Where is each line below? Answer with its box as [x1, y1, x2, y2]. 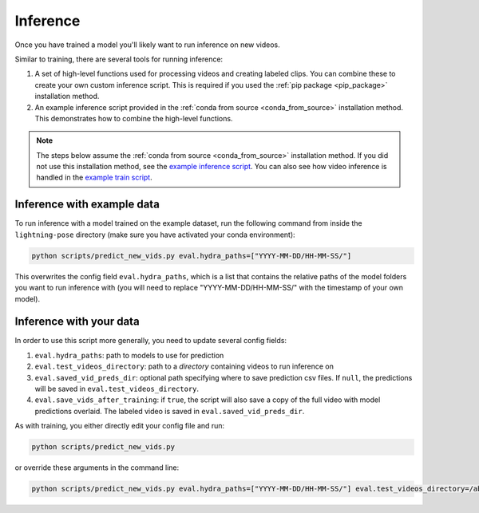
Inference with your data [14, 315, 140, 329]
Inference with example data [14, 198, 160, 211]
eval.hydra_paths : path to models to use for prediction [34, 350, 224, 360]
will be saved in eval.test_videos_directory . [34, 384, 200, 393]
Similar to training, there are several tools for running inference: [14, 54, 224, 64]
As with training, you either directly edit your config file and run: [14, 421, 225, 431]
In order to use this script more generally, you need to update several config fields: [14, 336, 287, 345]
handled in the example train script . [36, 172, 152, 183]
